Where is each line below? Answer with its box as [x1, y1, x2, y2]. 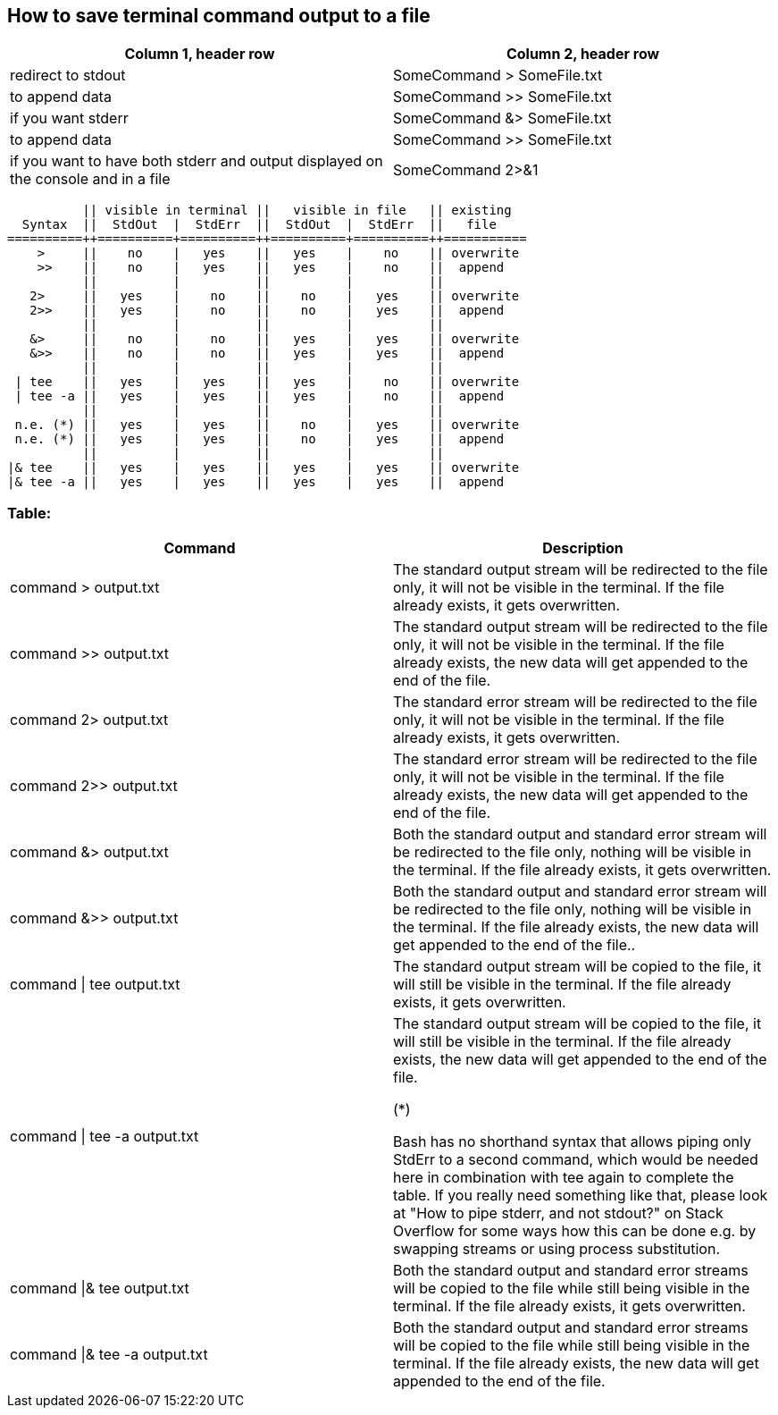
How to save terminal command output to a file [7, 4, 431, 27]
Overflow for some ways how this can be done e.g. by [393, 1222, 757, 1241]
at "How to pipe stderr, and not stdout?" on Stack [393, 1204, 724, 1223]
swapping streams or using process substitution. [393, 1240, 721, 1259]
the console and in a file [10, 170, 171, 189]
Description [542, 539, 623, 558]
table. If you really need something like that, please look [393, 1186, 768, 1205]
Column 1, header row [124, 45, 275, 63]
